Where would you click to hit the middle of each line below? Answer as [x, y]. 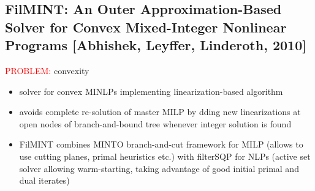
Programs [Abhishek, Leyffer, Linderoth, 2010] [156, 45]
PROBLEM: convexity [47, 70]
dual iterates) [44, 180]
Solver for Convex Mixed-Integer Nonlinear [146, 27]
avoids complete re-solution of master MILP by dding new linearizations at [160, 112]
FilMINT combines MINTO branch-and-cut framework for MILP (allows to [161, 144]
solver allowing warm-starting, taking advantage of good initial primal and [159, 168]
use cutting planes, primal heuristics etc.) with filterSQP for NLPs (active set [165, 156]
